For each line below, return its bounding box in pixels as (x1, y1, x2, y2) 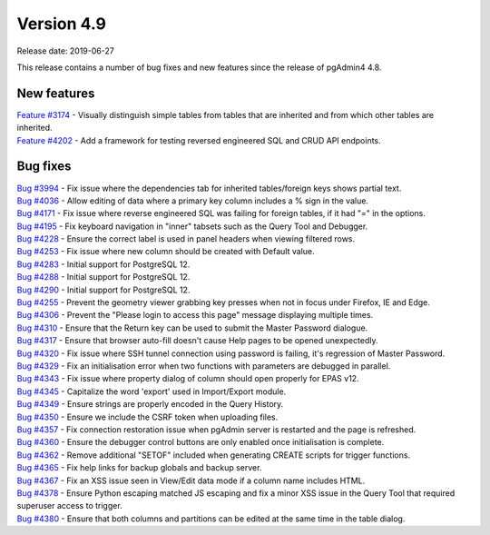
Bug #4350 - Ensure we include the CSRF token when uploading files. (16, 411, 279, 422)
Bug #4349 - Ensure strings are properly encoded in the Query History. (16, 399, 284, 410)
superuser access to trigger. (16, 500, 122, 511)
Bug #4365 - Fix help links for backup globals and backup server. (16, 462, 262, 473)
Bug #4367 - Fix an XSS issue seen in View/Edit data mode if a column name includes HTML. (16, 475, 366, 486)
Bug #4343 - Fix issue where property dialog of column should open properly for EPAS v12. (16, 373, 359, 384)
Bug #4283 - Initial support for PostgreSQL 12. (16, 259, 191, 270)
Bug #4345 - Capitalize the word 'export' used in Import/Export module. (16, 386, 287, 397)
